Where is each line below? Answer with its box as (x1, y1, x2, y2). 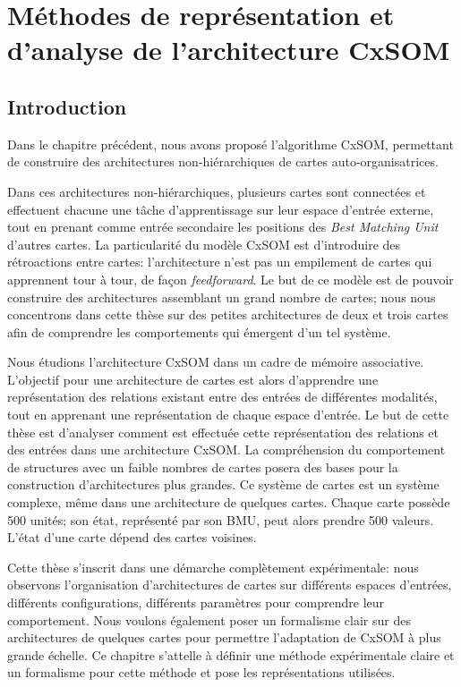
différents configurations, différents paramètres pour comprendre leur (7, 593, 385, 612)
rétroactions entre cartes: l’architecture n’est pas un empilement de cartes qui (7, 252, 432, 271)
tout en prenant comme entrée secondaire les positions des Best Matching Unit (7, 217, 439, 236)
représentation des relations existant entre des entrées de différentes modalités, (7, 387, 438, 406)
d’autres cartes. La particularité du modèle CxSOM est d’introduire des (7, 234, 401, 253)
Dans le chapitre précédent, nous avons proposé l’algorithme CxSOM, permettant (7, 134, 454, 153)
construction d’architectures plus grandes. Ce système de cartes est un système (7, 475, 440, 494)
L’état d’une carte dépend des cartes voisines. (7, 528, 257, 547)
